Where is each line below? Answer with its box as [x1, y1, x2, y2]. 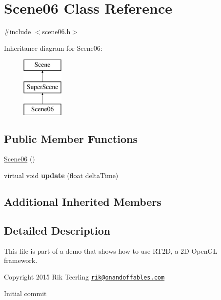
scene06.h [42, 26, 71, 37]
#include [4, 26, 31, 37]
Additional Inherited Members [4, 194, 161, 209]
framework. [4, 255, 38, 265]
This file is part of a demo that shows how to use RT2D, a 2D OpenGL [4, 245, 218, 256]
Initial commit [4, 288, 47, 298]
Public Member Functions [4, 131, 138, 146]
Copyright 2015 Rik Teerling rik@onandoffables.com [4, 271, 165, 281]
